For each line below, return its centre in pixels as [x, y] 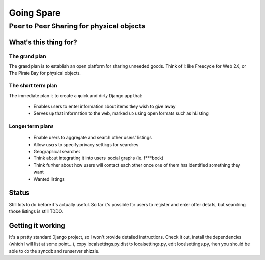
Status [19, 193]
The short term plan [33, 86]
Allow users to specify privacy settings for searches [86, 144]
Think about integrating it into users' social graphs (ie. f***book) [99, 158]
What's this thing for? [43, 42]
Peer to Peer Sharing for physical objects [77, 26]
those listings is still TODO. [36, 211]
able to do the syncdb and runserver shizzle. [54, 251]
